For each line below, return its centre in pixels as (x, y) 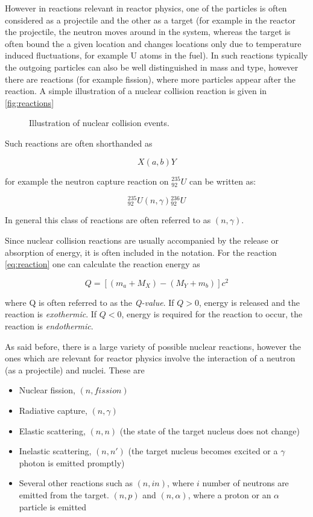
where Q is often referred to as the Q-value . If (90, 302)
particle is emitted (53, 506)
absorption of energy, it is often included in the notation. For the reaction (141, 252)
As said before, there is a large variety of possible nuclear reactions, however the (153, 346)
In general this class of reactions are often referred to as (108, 220)
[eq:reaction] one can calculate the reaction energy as (103, 264)
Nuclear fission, (47, 390)
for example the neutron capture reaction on (87, 181)
